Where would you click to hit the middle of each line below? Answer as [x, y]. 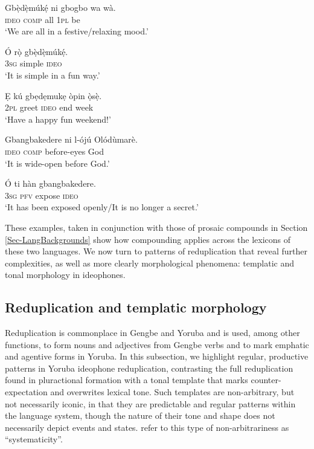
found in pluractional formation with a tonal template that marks [127, 380]
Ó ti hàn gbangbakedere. [50, 183]
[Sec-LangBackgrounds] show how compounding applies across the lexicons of [148, 239]
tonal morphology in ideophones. [65, 275]
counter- [266, 380]
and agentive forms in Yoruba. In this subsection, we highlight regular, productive [157, 356]
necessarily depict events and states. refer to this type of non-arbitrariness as [147, 427]
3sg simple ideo [34, 63]
